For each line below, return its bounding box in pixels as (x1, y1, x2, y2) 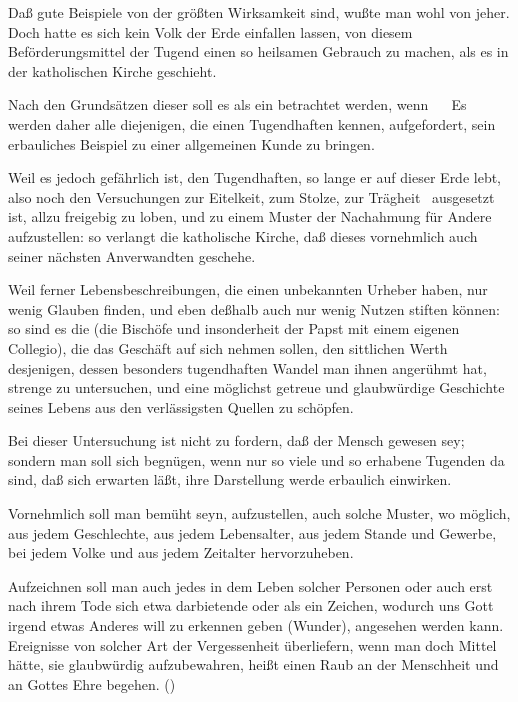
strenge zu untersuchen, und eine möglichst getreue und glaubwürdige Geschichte (8, 377, 505, 398)
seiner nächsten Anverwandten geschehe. (8, 245, 256, 266)
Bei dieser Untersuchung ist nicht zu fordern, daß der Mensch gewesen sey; (8, 430, 465, 451)
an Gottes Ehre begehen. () (8, 673, 176, 694)
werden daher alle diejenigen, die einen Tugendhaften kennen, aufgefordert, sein (8, 113, 496, 134)
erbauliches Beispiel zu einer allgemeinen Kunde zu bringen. (8, 133, 375, 154)
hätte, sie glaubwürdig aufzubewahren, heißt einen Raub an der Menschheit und (8, 654, 499, 675)
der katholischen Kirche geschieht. (8, 60, 217, 81)
